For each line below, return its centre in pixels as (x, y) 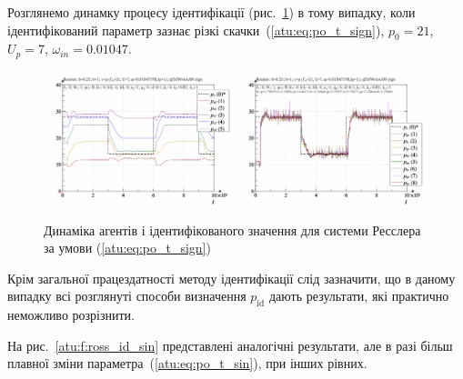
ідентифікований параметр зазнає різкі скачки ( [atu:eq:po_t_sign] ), (196, 30)
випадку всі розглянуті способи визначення (127, 296)
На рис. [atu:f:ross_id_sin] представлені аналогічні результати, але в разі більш (230, 345)
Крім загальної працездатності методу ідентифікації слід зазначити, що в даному (231, 278)
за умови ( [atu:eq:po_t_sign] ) (127, 248)
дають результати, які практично (359, 296)
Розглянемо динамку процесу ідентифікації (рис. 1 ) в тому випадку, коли (211, 12)
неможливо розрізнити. (71, 315)
